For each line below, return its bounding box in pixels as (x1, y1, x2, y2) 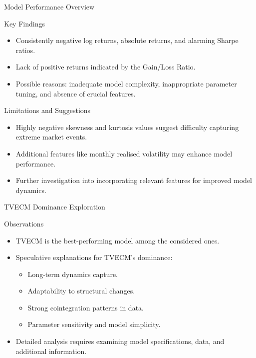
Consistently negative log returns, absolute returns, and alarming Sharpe (15, 35, 239, 45)
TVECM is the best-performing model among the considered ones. (15, 235, 220, 245)
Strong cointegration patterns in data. (27, 302, 144, 312)
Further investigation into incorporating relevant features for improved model (15, 175, 253, 185)
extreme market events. (15, 131, 87, 142)
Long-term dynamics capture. (27, 268, 118, 279)
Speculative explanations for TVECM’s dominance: (15, 252, 173, 262)
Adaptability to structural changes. (27, 285, 135, 296)
